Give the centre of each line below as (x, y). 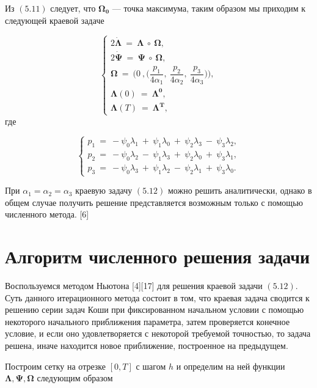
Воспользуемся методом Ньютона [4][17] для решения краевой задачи (134, 286)
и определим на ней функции (231, 366)
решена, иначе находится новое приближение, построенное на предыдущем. (147, 346)
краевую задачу (104, 190)
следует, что (73, 8)
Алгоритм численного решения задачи (158, 256)
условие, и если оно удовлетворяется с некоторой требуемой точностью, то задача (158, 333)
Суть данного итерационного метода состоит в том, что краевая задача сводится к (157, 297)
